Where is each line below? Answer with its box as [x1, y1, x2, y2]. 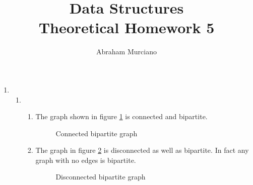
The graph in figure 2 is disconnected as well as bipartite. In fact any [35, 145, 249, 155]
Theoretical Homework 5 [38, 17, 215, 38]
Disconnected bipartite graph [55, 171, 146, 182]
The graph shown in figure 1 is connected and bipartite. [35, 111, 208, 122]
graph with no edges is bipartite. [35, 154, 136, 165]
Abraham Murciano [96, 46, 157, 57]
